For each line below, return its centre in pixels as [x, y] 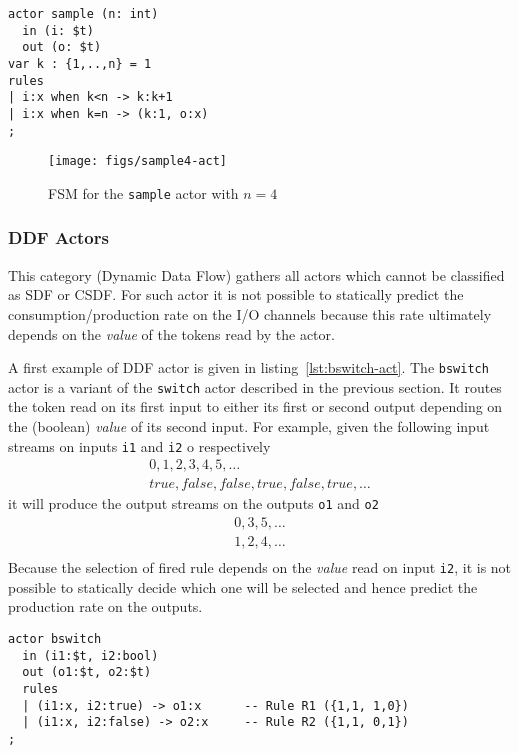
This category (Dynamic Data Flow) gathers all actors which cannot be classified [256, 274]
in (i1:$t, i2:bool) [90, 655]
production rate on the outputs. [105, 606]
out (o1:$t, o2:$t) [87, 672]
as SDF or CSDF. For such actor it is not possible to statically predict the [236, 294]
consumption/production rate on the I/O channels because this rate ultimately [250, 313]
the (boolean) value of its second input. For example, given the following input [249, 426]
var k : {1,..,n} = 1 [80, 63]
